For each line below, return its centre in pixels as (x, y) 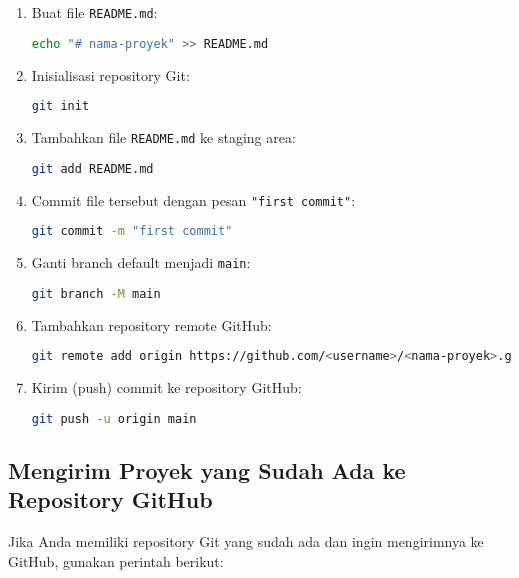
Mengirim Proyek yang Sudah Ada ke (207, 469)
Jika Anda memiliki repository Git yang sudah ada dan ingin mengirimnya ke (246, 541)
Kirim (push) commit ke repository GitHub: (166, 387)
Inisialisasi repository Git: (110, 74)
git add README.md (92, 168)
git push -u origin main (114, 418)
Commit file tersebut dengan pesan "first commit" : (193, 199)
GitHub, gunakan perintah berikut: (116, 560)
